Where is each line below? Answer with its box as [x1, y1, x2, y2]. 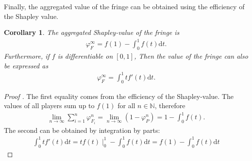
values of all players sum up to [4, 100, 95, 111]
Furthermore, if [4, 51, 50, 61]
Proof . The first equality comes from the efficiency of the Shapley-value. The [4, 91, 234, 101]
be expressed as [4, 60, 49, 70]
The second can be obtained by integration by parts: [4, 125, 160, 135]
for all [118, 100, 135, 111]
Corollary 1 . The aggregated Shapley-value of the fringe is [4, 27, 180, 37]
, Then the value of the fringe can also [134, 51, 248, 61]
